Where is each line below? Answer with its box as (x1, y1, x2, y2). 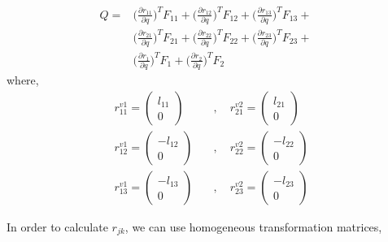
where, (7, 71, 39, 89)
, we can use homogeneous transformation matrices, (124, 218, 382, 235)
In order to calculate (7, 218, 108, 235)
